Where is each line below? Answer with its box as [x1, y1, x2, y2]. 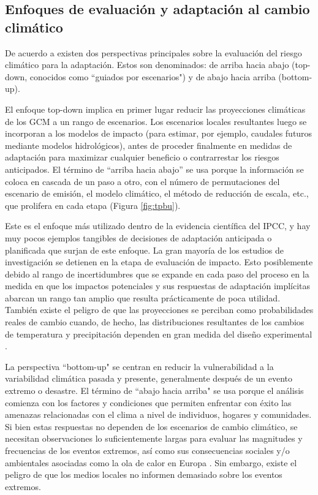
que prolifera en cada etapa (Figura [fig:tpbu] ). [5, 198, 181, 211]
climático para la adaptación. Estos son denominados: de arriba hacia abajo [5, 58, 289, 71]
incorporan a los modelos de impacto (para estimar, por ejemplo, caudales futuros [5, 127, 312, 140]
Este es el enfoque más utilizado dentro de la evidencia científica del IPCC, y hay [5, 219, 311, 232]
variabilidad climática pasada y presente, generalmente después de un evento [5, 372, 293, 385]
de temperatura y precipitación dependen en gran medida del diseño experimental [5, 327, 312, 340]
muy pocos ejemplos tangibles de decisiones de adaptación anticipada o [5, 231, 272, 244]
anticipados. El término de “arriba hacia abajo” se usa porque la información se [5, 162, 304, 175]
